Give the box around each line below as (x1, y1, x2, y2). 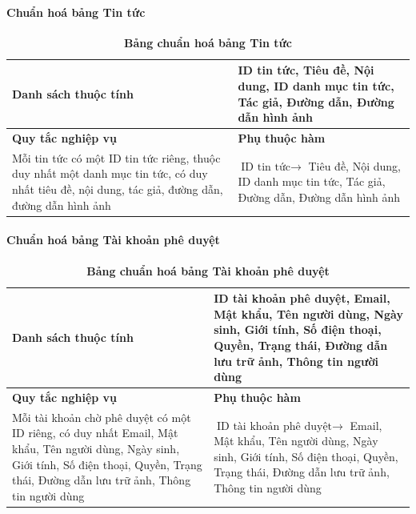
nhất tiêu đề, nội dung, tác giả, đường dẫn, (12, 181, 223, 198)
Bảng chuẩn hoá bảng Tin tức (123, 34, 292, 50)
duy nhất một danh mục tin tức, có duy (12, 165, 208, 182)
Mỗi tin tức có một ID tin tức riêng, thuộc (12, 149, 221, 166)
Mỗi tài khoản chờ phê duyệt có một (12, 408, 191, 425)
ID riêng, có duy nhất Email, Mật (12, 424, 178, 441)
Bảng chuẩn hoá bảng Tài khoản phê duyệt (86, 262, 330, 279)
